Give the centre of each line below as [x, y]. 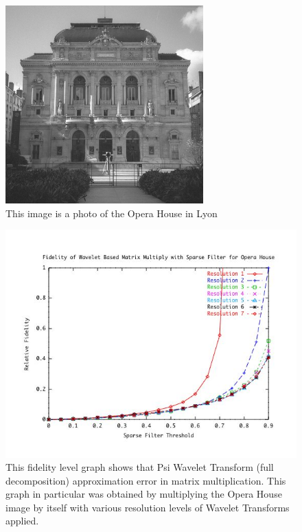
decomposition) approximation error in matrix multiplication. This [146, 480]
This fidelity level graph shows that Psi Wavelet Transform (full [140, 467]
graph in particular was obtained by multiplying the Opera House [144, 494]
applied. [22, 521]
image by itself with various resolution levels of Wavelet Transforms [148, 507]
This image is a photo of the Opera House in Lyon [112, 213]
